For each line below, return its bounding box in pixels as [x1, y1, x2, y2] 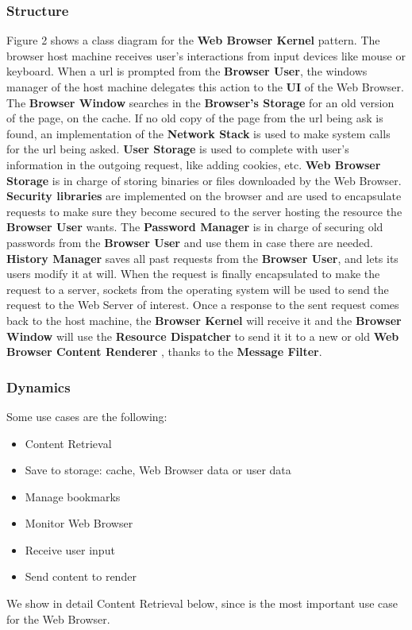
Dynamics [6, 377, 71, 396]
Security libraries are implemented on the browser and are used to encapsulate [6, 187, 402, 204]
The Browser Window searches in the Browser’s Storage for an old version [6, 94, 395, 110]
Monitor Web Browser [25, 515, 133, 531]
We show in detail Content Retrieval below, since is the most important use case [6, 595, 398, 612]
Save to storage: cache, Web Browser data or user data [25, 462, 291, 478]
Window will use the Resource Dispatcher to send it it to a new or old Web [6, 327, 399, 344]
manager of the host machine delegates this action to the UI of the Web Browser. [6, 79, 404, 95]
